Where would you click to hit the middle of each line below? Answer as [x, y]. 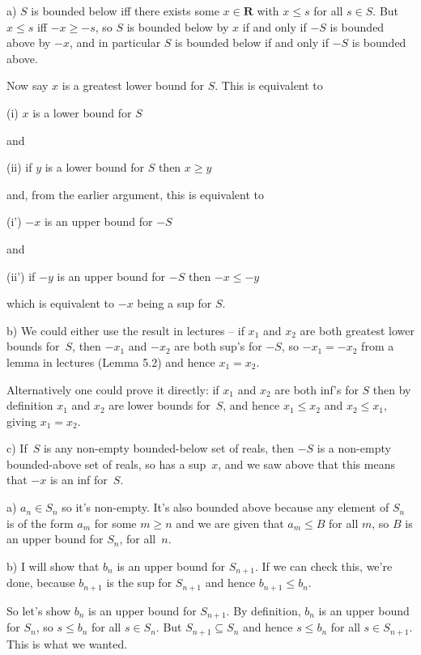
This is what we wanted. [67, 643]
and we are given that [230, 523]
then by [392, 389]
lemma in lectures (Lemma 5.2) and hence [111, 362]
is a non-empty [354, 448]
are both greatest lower [357, 330]
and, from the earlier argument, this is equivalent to [136, 194]
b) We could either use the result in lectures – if [125, 330]
